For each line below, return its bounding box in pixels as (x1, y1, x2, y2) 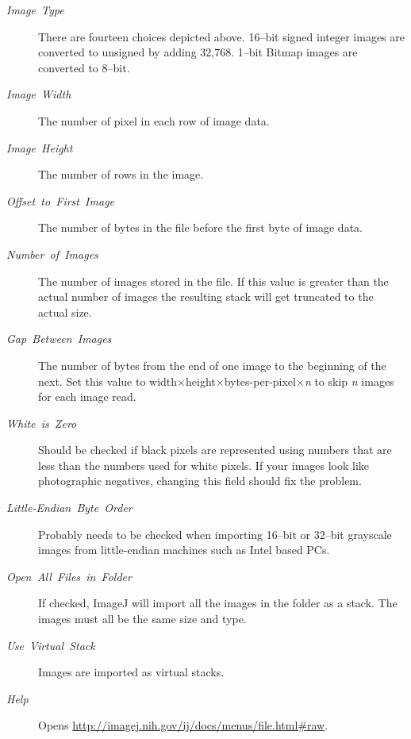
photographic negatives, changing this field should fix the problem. (38, 472, 362, 489)
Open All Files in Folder (6, 568, 132, 584)
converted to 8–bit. (38, 59, 130, 75)
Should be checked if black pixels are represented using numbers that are (38, 441, 392, 458)
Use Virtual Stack (6, 637, 95, 653)
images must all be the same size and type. (38, 610, 247, 627)
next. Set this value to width (38, 372, 178, 389)
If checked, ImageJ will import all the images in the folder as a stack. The (38, 595, 398, 611)
